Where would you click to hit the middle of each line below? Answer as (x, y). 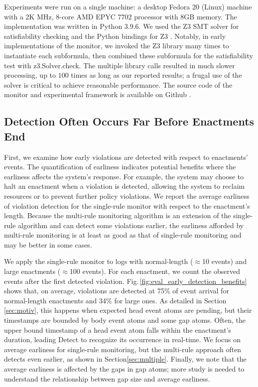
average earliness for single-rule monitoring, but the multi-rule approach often (123, 349)
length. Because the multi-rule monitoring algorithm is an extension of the (118, 215)
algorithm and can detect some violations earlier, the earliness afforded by (131, 225)
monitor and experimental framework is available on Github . (98, 94)
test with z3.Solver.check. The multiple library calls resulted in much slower (120, 65)
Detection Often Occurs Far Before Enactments (129, 121)
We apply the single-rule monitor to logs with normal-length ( (99, 261)
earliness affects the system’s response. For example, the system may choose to (124, 176)
